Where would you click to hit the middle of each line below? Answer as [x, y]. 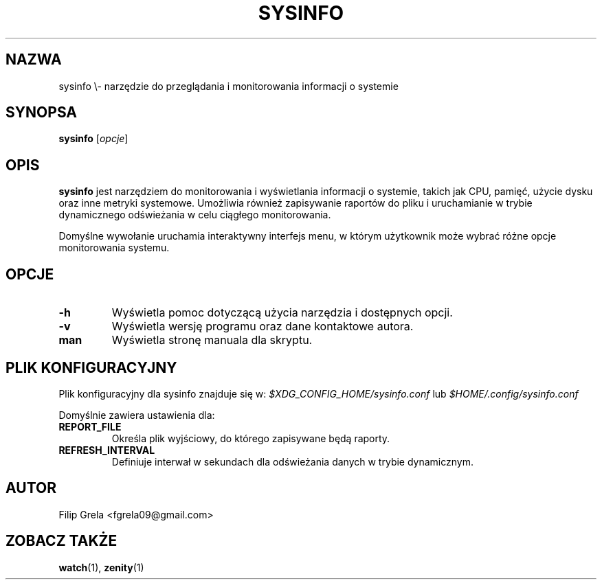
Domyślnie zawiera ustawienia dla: [137, 415]
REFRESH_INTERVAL [107, 450]
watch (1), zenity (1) [101, 567]
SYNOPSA [42, 113]
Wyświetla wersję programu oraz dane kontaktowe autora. [263, 326]
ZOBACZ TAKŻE [62, 541]
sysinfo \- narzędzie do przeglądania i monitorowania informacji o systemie [228, 86]
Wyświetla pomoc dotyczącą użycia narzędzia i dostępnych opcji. [282, 313]
